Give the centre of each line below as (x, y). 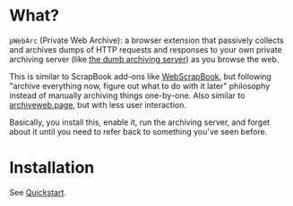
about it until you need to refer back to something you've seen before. (138, 131)
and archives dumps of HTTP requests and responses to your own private (146, 49)
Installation (52, 168)
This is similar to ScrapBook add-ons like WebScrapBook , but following (140, 76)
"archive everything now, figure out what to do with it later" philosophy (140, 86)
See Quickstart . (38, 192)
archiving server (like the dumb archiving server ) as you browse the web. (144, 59)
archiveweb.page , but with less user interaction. (98, 104)
